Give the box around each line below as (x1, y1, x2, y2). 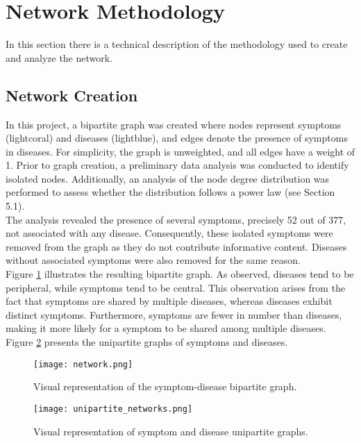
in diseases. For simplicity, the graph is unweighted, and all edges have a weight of (6, 144, 355, 158)
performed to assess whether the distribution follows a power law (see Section (6, 185, 335, 199)
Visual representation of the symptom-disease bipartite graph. (33, 379, 297, 394)
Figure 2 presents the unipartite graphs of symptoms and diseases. (6, 335, 288, 349)
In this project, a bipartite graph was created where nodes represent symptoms (6, 117, 342, 131)
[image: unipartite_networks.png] (33, 403, 193, 414)
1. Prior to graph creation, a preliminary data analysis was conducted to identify (6, 158, 349, 172)
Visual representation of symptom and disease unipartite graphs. (33, 424, 308, 438)
